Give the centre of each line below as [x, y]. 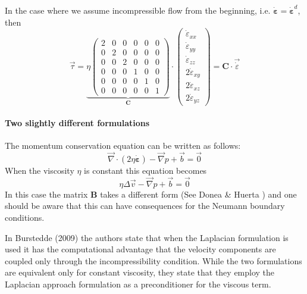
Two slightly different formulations [77, 123]
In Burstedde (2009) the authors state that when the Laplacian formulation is [147, 237]
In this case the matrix [46, 194]
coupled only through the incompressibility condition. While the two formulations [153, 260]
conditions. [25, 218]
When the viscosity [40, 171]
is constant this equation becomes [145, 171]
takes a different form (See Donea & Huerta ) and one [198, 194]
